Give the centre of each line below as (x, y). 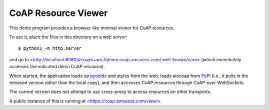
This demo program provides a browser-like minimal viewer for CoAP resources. (92, 28)
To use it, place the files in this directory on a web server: (68, 37)
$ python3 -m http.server (50, 48)
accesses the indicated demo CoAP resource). (57, 67)
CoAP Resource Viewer (58, 13)
